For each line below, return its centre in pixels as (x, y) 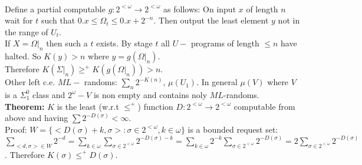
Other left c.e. (30, 82)
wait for (19, 20)
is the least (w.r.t (88, 106)
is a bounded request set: (233, 129)
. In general (217, 82)
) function (155, 106)
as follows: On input (200, 9)
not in (289, 20)
